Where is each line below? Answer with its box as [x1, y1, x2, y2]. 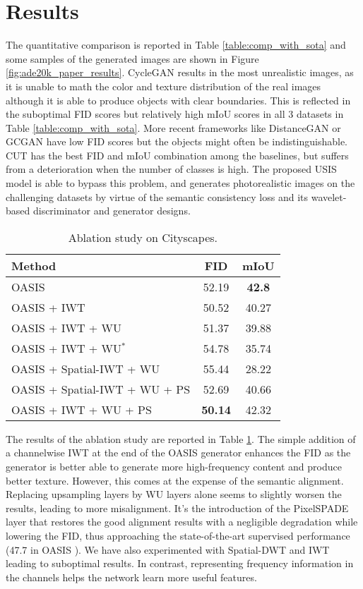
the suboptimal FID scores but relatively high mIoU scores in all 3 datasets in [6, 107, 344, 121]
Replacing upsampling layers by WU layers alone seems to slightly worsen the [6, 487, 342, 502]
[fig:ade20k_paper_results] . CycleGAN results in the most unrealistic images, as [6, 65, 354, 80]
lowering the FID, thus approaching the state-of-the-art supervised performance [6, 528, 350, 542]
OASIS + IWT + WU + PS [11, 401, 152, 418]
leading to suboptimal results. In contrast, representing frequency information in [6, 556, 354, 571]
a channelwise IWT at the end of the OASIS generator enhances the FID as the [6, 445, 351, 460]
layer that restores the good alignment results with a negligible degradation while [6, 514, 358, 529]
